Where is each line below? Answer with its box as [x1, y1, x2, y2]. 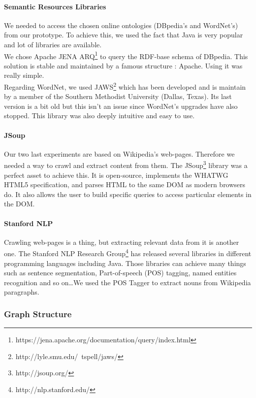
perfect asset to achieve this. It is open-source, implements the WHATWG [4, 169, 228, 180]
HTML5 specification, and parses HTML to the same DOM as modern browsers [4, 179, 246, 190]
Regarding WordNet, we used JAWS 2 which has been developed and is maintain [4, 80, 246, 92]
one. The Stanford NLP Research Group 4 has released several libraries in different [4, 247, 252, 259]
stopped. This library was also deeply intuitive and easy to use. [4, 110, 195, 121]
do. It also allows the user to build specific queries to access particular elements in [4, 189, 252, 199]
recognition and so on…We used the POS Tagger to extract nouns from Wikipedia [4, 277, 251, 287]
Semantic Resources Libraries [4, 1, 106, 11]
